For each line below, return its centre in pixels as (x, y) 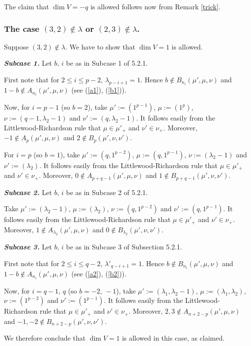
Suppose (16, 46)
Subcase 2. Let (28, 192)
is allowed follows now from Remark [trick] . (155, 6)
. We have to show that (100, 46)
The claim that (27, 6)
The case (22, 28)
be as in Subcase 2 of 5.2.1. (107, 192)
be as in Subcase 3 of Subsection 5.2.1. (124, 247)
